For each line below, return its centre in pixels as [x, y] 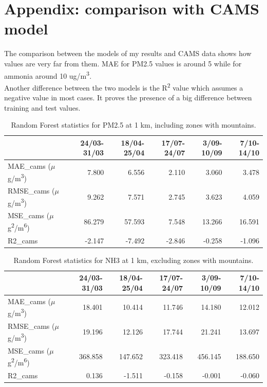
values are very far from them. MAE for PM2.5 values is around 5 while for [123, 63]
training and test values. [42, 107]
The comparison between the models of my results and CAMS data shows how [128, 53]
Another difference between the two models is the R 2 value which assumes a [124, 86]
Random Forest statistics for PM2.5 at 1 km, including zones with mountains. [133, 125]
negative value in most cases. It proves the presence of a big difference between [128, 97]
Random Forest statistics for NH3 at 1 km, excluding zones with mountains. [133, 260]
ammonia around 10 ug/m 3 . [48, 75]
